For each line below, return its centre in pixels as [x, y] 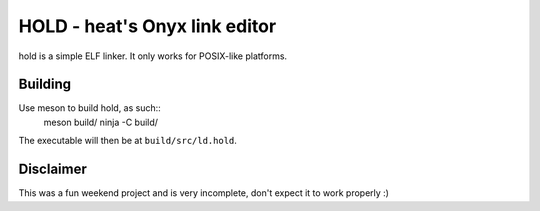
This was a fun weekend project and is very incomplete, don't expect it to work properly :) [204, 193]
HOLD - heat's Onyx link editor [147, 26]
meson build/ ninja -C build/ [101, 122]
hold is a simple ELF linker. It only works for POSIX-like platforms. [153, 56]
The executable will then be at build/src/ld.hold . [127, 141]
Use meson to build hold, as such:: [90, 108]
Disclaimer [52, 169]
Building [45, 84]
